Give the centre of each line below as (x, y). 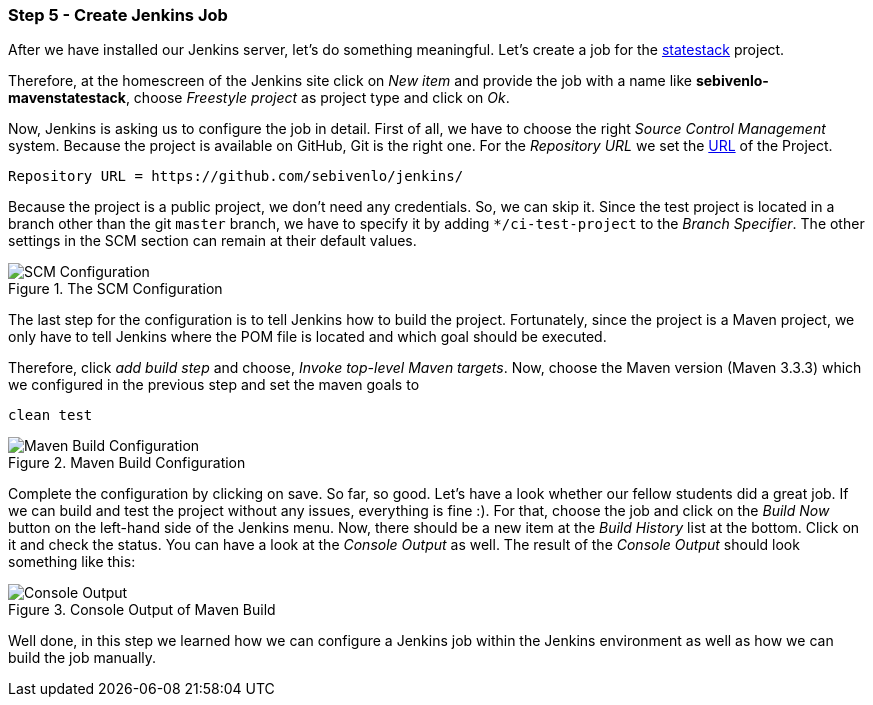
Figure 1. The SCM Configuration (115, 289)
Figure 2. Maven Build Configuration (127, 463)
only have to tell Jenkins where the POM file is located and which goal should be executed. (307, 337)
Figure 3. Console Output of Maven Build (142, 610)
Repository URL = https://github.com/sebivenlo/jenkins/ (236, 176)
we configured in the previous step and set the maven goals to (214, 385)
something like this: (72, 562)
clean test (50, 415)
